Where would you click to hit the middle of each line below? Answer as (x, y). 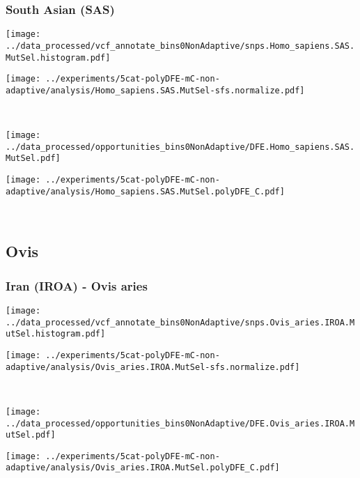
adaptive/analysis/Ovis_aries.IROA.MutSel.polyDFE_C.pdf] (143, 468)
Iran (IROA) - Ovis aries (77, 285)
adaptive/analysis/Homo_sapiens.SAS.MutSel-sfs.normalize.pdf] (155, 90)
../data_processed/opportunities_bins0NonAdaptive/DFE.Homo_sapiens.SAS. (180, 147)
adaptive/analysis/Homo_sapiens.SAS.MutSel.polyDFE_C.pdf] (145, 191)
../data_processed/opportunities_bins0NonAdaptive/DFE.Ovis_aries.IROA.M (180, 423)
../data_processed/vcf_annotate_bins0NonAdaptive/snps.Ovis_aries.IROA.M (180, 322)
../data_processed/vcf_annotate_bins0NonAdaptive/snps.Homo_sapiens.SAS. (180, 46)
